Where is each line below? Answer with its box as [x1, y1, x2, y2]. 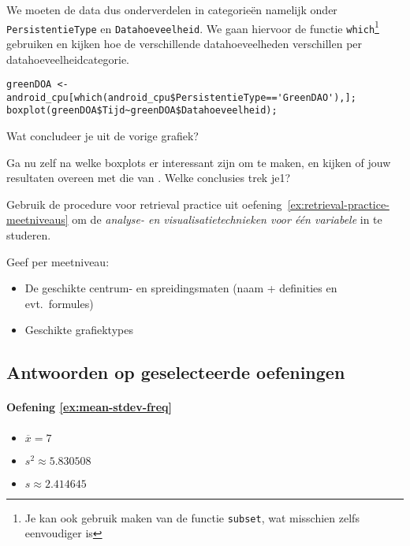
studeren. [6, 227, 51, 243]
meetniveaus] [6, 211, 69, 228]
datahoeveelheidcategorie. [6, 50, 129, 67]
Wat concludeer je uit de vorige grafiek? [6, 128, 199, 144]
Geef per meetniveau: [6, 253, 110, 269]
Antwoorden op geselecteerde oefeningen [6, 360, 345, 384]
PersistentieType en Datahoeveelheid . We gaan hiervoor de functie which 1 [6, 17, 379, 36]
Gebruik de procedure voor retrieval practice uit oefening [6, 195, 282, 212]
